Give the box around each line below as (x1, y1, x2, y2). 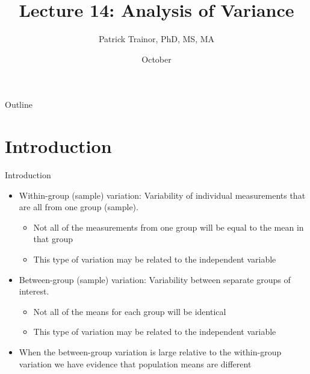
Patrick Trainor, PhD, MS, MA (98, 33, 215, 45)
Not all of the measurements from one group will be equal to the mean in (33, 220, 304, 233)
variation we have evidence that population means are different (19, 357, 252, 370)
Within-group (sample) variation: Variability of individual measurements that (19, 189, 306, 201)
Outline (5, 98, 33, 111)
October (141, 52, 172, 65)
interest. (19, 285, 49, 298)
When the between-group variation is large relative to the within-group (19, 345, 282, 358)
